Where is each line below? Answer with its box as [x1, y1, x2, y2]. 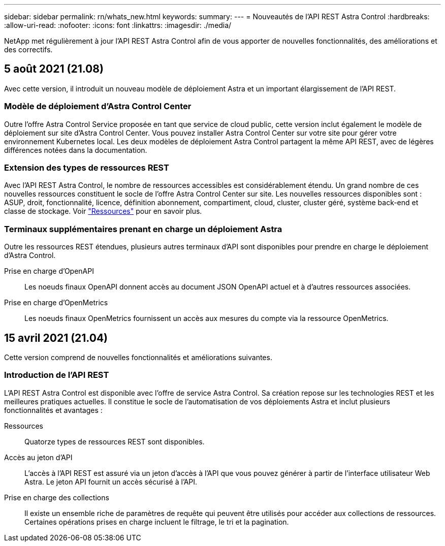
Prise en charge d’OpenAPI [4, 267, 94, 276]
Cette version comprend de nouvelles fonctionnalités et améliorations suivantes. [4, 352, 272, 362]
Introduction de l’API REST [4, 370, 109, 380]
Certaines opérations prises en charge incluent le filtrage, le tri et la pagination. [24, 517, 289, 526]
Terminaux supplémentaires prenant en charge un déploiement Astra [4, 223, 282, 234]
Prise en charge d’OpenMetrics [4, 298, 108, 307]
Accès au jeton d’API [4, 453, 73, 462]
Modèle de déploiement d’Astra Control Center [4, 101, 192, 112]
